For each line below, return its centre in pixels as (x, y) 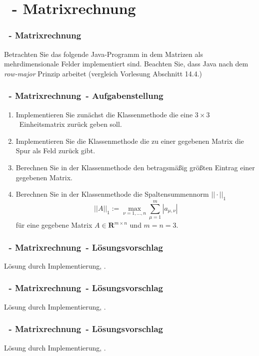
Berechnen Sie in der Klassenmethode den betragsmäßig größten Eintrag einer (135, 167)
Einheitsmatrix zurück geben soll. (70, 124)
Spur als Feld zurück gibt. (55, 151)
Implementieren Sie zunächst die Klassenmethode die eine (104, 114)
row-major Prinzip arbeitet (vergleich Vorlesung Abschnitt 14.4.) (103, 73)
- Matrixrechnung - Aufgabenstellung (86, 96)
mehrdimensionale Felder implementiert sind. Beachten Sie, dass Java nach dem (126, 64)
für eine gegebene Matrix (54, 225)
